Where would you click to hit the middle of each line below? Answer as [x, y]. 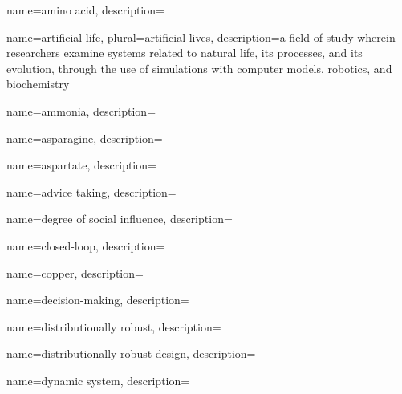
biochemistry [38, 84]
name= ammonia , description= [81, 110]
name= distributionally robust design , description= [131, 353]
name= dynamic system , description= [98, 380]
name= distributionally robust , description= [114, 326]
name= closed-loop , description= [86, 245]
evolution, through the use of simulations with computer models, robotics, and [199, 68]
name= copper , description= [75, 272]
